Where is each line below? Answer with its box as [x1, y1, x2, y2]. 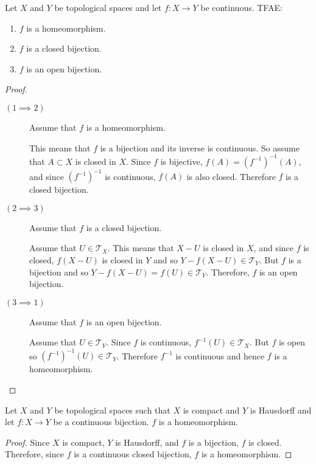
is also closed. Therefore [186, 170, 276, 182]
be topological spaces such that [54, 403, 170, 416]
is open [278, 336, 306, 348]
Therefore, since [5, 448, 64, 460]
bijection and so [29, 265, 88, 278]
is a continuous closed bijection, [74, 448, 192, 460]
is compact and [183, 403, 240, 416]
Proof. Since [5, 435, 50, 448]
